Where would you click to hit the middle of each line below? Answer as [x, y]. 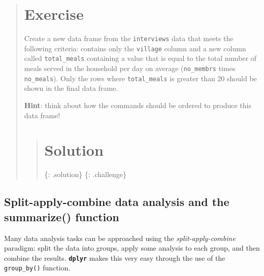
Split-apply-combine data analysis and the [117, 202]
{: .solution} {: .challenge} [86, 174]
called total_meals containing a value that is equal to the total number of [140, 58]
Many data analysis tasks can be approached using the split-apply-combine [120, 238]
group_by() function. [37, 268]
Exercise [54, 14]
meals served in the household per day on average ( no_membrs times [130, 68]
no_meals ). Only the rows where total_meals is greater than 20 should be [140, 78]
